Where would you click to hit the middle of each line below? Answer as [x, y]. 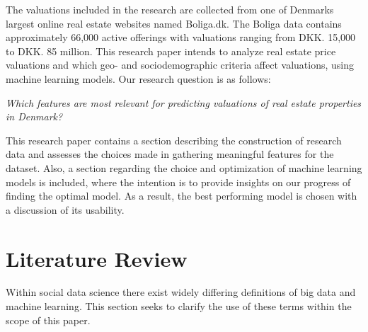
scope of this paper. [48, 320]
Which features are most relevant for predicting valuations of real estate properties [184, 102]
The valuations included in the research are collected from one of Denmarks [170, 9]
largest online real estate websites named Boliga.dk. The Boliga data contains [174, 23]
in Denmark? [34, 116]
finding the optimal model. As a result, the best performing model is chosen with [182, 196]
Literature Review [97, 258]
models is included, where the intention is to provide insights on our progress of [178, 182]
